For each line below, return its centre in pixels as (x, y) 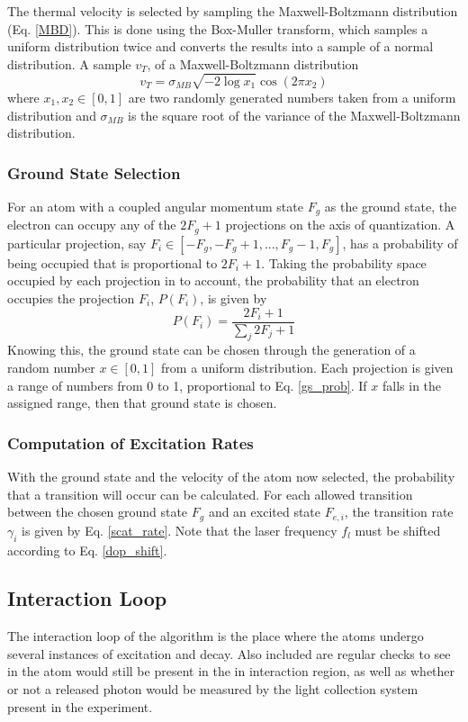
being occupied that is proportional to (112, 262)
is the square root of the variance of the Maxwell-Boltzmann (294, 115)
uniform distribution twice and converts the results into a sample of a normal (220, 46)
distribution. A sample (69, 63)
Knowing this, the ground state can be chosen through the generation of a (211, 350)
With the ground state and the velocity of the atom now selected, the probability (231, 477)
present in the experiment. (80, 706)
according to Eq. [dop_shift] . (87, 550)
